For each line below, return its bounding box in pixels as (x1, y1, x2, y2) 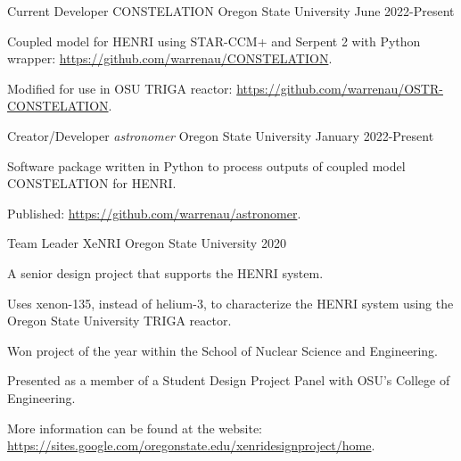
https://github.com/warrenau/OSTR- (236, 78, 443, 97)
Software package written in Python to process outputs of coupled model (7, 156, 406, 175)
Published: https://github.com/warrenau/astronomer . (7, 203, 301, 222)
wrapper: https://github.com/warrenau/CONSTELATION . (7, 49, 333, 68)
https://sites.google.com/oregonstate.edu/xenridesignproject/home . (7, 436, 375, 455)
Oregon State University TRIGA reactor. (7, 311, 232, 330)
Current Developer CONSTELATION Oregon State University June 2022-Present (7, 2, 455, 20)
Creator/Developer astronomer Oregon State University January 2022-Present (7, 126, 434, 144)
